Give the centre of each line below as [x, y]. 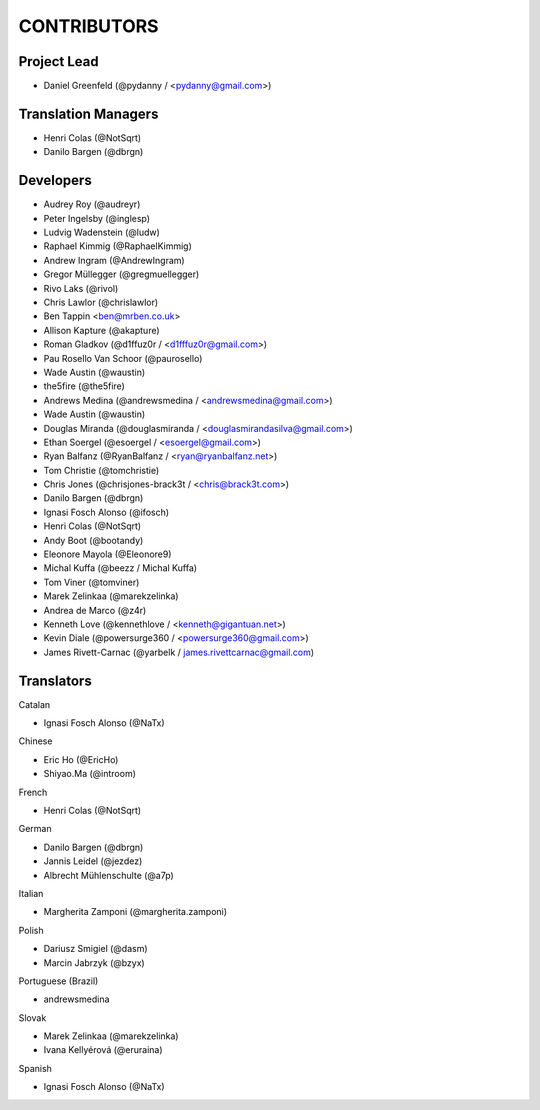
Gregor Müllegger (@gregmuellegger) [121, 274]
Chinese [35, 741]
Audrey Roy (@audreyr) [92, 204]
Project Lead [58, 61]
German [35, 829]
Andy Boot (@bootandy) [93, 540]
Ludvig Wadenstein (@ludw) [101, 232]
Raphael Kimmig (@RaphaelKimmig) [117, 246]
